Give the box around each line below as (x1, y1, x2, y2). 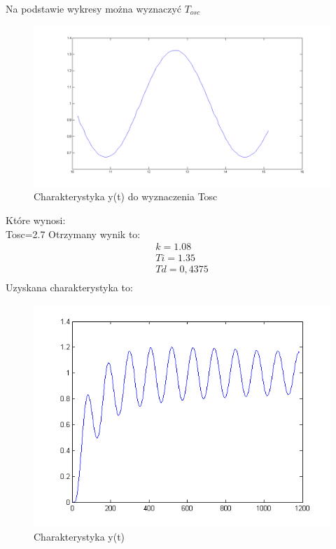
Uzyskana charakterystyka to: (6, 280, 133, 295)
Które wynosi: (6, 213, 66, 227)
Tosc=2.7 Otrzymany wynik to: (6, 226, 141, 241)
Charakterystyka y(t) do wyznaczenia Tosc (34, 189, 218, 204)
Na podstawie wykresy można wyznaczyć (6, 1, 181, 15)
